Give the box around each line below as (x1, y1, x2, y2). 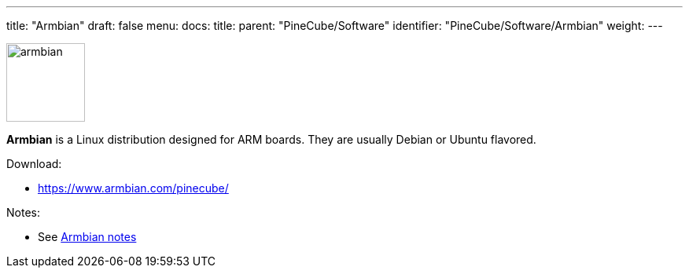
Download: (6, 157, 62, 170)
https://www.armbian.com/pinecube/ (38, 181, 229, 195)
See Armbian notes (38, 230, 137, 243)
